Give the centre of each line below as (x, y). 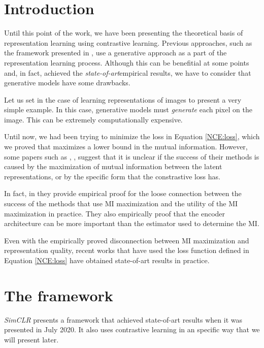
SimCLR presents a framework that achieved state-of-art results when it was (123, 319)
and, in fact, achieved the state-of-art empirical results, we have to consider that (128, 72)
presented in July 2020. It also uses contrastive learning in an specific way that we (132, 329)
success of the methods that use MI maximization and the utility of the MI (121, 203)
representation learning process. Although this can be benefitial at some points (127, 62)
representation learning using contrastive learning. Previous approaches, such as (128, 42)
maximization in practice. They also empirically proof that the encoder (115, 213)
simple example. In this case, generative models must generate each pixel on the (128, 109)
